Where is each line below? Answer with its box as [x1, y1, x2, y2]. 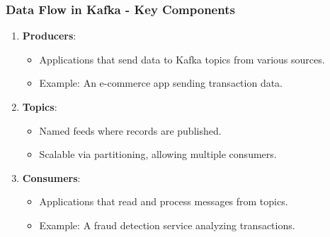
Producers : [22, 28, 76, 43]
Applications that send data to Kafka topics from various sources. [39, 51, 325, 66]
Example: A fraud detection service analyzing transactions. [39, 217, 295, 232]
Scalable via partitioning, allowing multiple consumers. [39, 147, 277, 162]
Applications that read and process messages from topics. [39, 194, 288, 209]
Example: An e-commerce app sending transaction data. [39, 75, 283, 90]
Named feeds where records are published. [39, 123, 222, 138]
